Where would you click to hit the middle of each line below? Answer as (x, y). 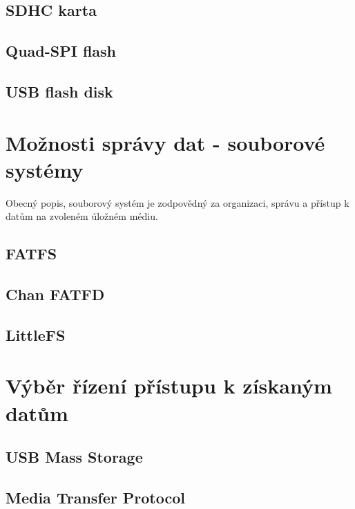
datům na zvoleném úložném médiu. (82, 216)
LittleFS (36, 334)
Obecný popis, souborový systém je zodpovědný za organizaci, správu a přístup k (177, 202)
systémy (45, 169)
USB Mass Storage (74, 457)
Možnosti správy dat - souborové (165, 142)
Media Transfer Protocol (95, 497)
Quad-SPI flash (61, 51)
